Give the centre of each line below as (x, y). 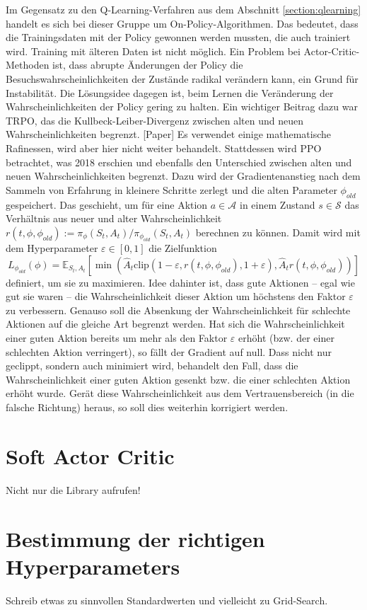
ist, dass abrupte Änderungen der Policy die (148, 65)
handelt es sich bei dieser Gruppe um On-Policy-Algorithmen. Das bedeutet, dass (182, 23)
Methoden (28, 65)
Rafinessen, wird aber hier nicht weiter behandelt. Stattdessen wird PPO (164, 148)
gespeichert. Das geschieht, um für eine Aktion (107, 204)
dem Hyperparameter (52, 248)
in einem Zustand (277, 204)
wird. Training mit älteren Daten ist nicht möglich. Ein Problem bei (153, 51)
